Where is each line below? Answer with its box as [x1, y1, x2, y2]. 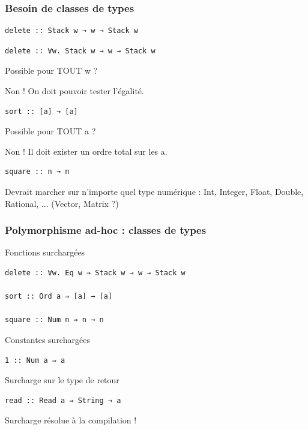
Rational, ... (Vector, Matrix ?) [5, 197, 119, 209]
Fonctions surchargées [5, 246, 85, 258]
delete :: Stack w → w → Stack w [5, 26, 138, 35]
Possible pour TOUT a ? [5, 125, 96, 137]
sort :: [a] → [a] [5, 107, 78, 116]
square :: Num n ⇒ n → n [5, 315, 104, 324]
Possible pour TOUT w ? [5, 64, 98, 77]
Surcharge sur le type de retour [5, 374, 119, 386]
